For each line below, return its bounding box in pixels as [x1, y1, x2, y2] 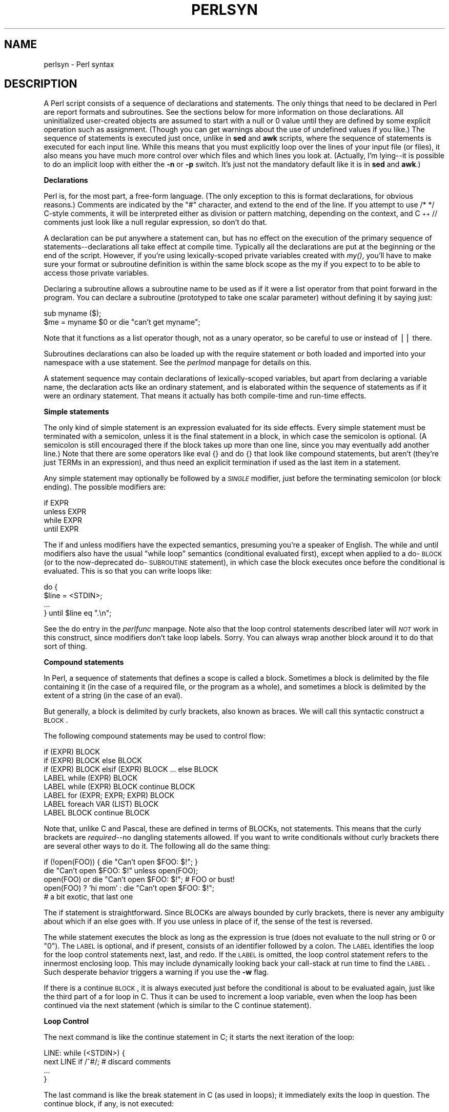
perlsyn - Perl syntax [44, 59, 114, 69]
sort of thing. [44, 642, 87, 651]
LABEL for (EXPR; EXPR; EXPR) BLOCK [44, 791, 175, 800]
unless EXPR [44, 507, 87, 516]
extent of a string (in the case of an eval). [44, 691, 183, 700]
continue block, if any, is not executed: [44, 1099, 174, 1108]
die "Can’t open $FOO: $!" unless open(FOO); [44, 866, 198, 875]
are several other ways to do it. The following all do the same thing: [44, 842, 270, 851]
